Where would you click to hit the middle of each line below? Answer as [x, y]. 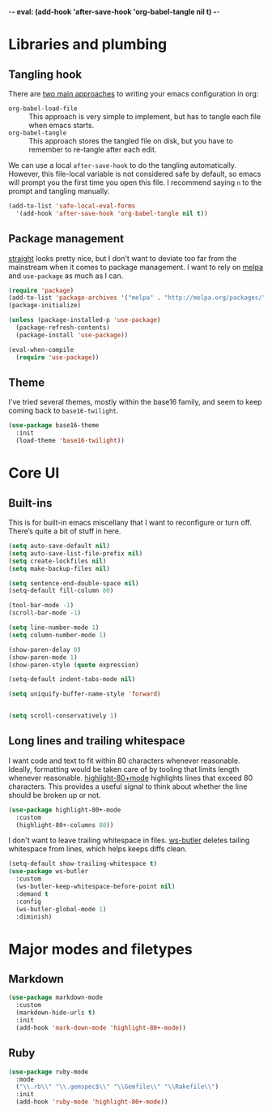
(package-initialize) [45, 306]
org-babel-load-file [43, 109]
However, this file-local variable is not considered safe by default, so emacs [135, 174]
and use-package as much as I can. [66, 276]
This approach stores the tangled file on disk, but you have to [131, 141]
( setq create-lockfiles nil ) [57, 561]
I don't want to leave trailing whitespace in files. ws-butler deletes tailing [129, 840]
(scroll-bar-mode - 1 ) [45, 613]
